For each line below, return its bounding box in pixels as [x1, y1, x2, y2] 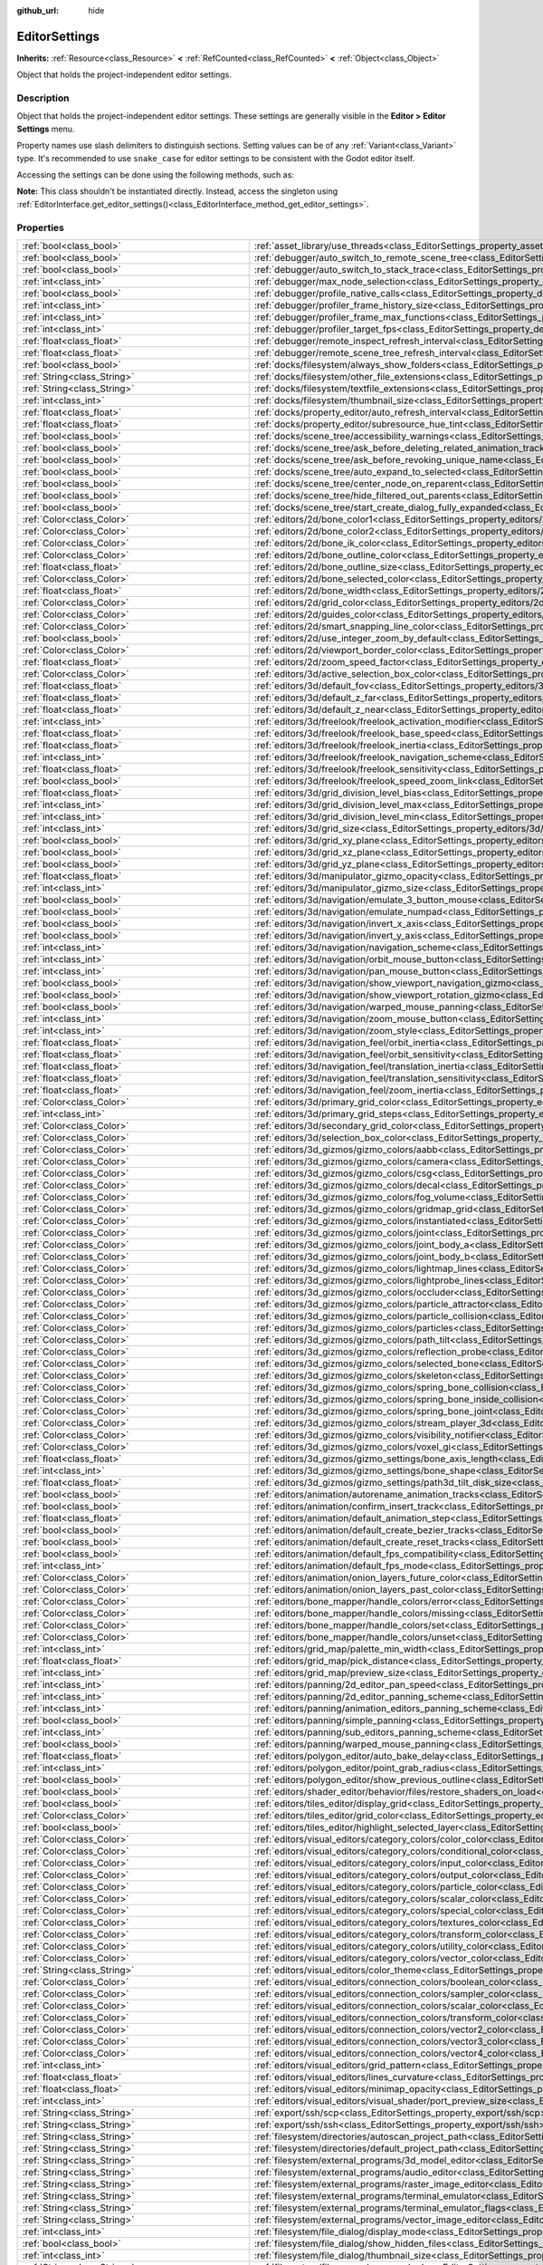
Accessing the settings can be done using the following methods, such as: [16, 169, 294, 180]
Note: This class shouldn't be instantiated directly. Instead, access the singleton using [16, 186, 338, 197]
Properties [16, 221, 65, 234]
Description [16, 92, 70, 104]
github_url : [16, 5, 59, 15]
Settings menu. [16, 123, 75, 134]
